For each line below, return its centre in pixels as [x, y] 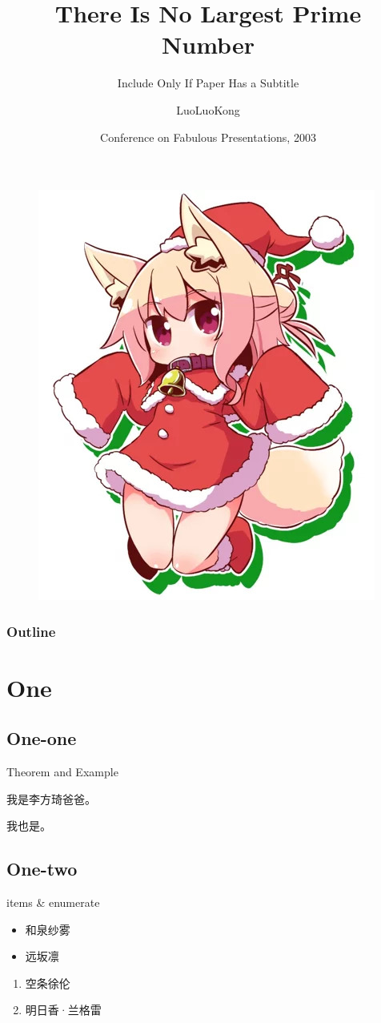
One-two [42, 869]
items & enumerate [53, 902]
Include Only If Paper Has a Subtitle [208, 83]
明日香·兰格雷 [63, 1010]
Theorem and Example [62, 772]
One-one [42, 738]
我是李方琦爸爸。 [51, 798]
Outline [31, 631]
